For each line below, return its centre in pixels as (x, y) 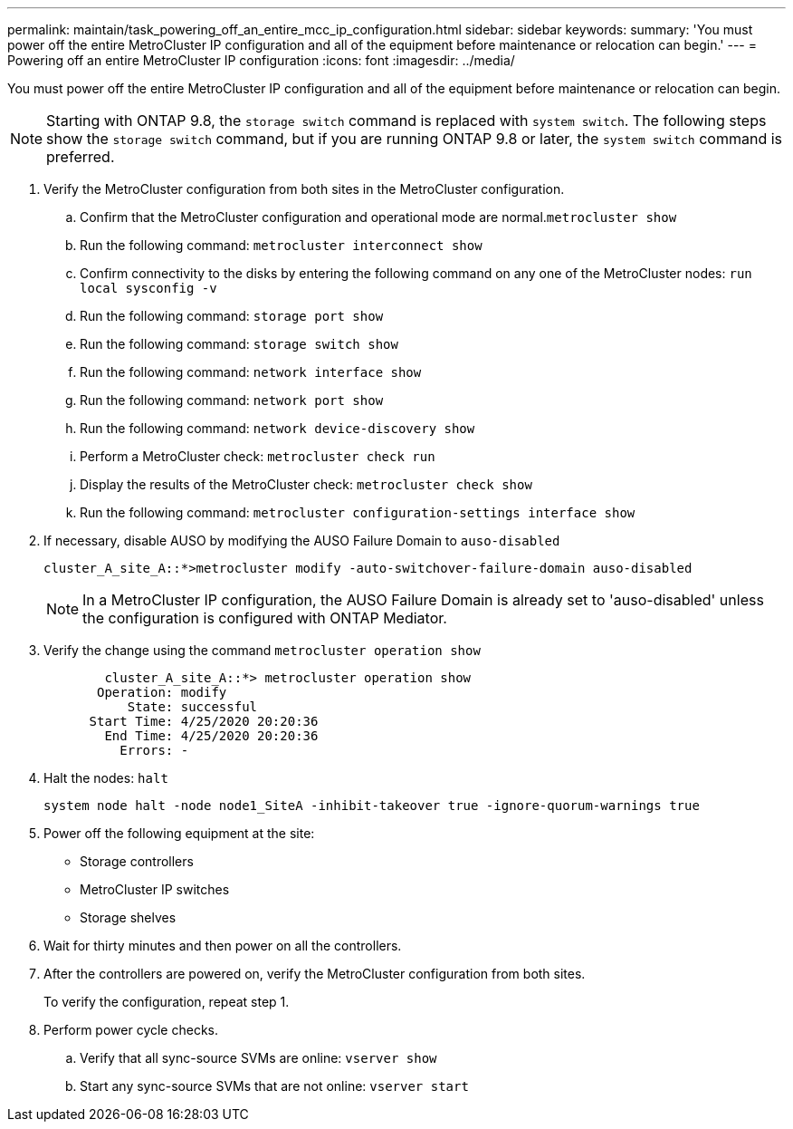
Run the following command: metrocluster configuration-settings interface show (358, 512)
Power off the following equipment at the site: (179, 833)
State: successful (192, 707)
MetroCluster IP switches (155, 889)
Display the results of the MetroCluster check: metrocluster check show (306, 484)
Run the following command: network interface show (251, 372)
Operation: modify (162, 692)
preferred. (81, 157)
